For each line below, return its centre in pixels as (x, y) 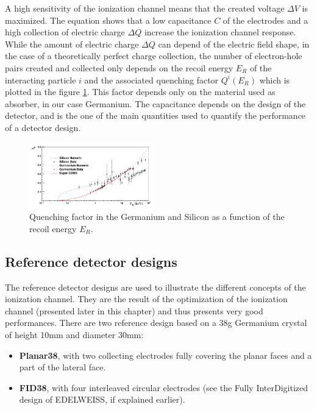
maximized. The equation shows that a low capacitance (108, 20)
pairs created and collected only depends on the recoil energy (119, 67)
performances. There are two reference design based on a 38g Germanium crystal (156, 323)
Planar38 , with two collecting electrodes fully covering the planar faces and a (166, 355)
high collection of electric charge (65, 32)
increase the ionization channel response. (220, 32)
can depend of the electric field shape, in (234, 44)
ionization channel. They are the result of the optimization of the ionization (146, 299)
